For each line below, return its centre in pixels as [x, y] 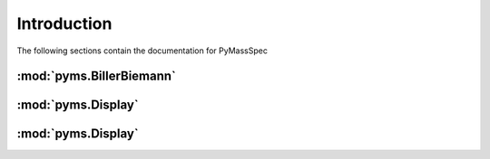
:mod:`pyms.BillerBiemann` [97, 76]
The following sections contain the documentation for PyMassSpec [142, 51]
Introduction [64, 23]
